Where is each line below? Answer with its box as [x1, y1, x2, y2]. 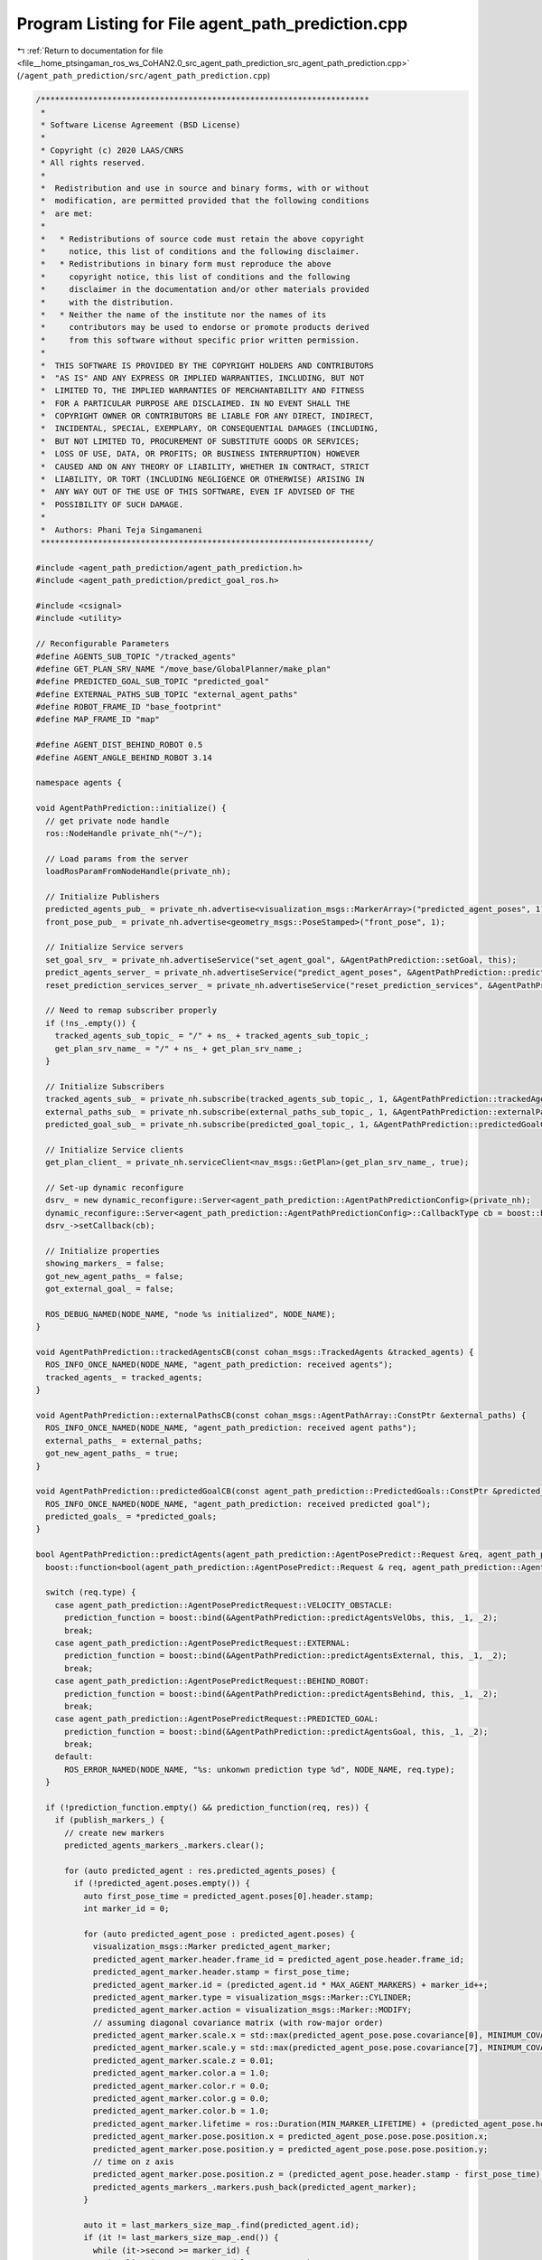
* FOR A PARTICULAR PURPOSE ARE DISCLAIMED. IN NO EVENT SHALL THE [41, 398, 350, 409]
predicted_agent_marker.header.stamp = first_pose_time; [92, 1967, 350, 1977]
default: [54, 1752, 94, 1762]
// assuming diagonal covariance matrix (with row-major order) [92, 2017, 384, 2028]
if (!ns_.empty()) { [45, 1018, 136, 1028]
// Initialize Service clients [45, 1144, 184, 1154]
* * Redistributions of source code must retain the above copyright [41, 233, 365, 244]
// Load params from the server [45, 853, 189, 863]
